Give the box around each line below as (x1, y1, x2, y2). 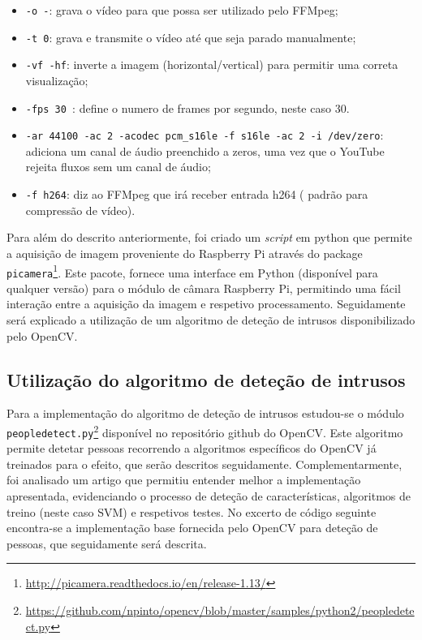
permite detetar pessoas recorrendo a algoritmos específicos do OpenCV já (6, 440, 377, 457)
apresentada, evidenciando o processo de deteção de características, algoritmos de (6, 488, 411, 505)
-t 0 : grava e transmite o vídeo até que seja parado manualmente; (25, 28, 356, 45)
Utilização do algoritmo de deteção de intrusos (6, 367, 406, 392)
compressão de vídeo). (25, 201, 136, 218)
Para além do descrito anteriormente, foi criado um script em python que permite (6, 229, 412, 246)
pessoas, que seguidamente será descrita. (6, 535, 207, 552)
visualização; (25, 71, 88, 88)
